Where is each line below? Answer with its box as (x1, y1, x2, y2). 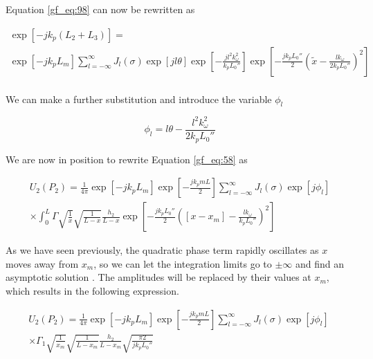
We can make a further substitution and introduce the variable (6, 91, 272, 106)
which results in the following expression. (6, 283, 179, 297)
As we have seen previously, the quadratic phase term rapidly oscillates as (6, 243, 319, 257)
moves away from (6, 256, 79, 270)
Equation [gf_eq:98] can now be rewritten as (6, 2, 195, 16)
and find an (295, 256, 345, 270)
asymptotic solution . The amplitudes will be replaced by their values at (6, 270, 311, 284)
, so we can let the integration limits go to (93, 256, 272, 270)
